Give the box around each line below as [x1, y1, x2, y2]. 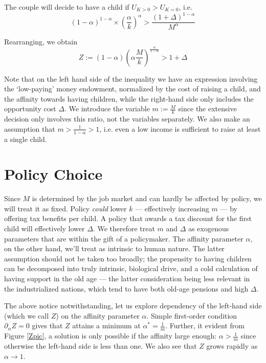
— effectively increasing [135, 203, 209, 213]
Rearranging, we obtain [4, 36, 78, 46]
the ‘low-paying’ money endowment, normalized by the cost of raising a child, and [4, 83, 261, 94]
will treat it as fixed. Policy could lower [4, 203, 127, 213]
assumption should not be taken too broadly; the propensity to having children [4, 253, 252, 263]
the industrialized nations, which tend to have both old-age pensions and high [4, 283, 249, 294]
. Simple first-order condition [146, 310, 237, 321]
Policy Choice [4, 163, 103, 184]
